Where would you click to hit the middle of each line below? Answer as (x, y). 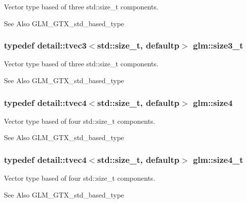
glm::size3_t (218, 45)
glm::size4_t (218, 159)
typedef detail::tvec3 (45, 45)
